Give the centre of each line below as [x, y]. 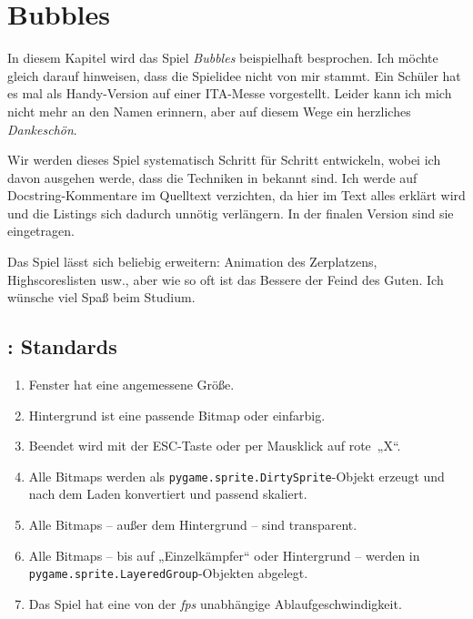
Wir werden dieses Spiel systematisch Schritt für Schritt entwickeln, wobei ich [224, 160]
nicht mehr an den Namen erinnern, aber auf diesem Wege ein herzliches [209, 111]
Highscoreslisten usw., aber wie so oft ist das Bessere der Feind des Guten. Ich [226, 279]
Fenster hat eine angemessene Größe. [131, 385]
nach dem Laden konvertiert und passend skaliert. [168, 494]
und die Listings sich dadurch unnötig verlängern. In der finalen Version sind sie [231, 213]
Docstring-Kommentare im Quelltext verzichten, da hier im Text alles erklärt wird [236, 195]
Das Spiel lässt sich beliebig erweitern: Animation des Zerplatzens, [192, 262]
